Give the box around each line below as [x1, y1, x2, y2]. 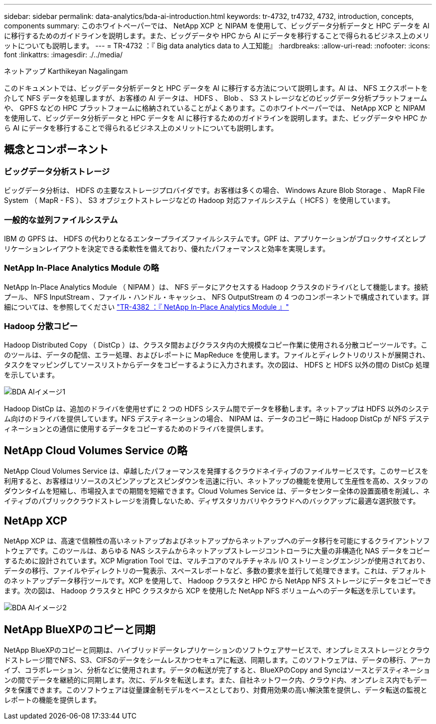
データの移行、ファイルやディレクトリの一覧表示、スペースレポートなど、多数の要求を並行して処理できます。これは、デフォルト [4, 566, 427, 575]
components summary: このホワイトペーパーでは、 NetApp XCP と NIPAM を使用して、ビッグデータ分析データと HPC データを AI [4, 21, 430, 30]
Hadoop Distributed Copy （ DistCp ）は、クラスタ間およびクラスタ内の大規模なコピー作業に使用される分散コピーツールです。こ [4, 341, 428, 350]
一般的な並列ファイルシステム [4, 214, 118, 225]
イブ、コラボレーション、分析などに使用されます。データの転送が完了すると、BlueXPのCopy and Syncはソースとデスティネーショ [4, 666, 431, 674]
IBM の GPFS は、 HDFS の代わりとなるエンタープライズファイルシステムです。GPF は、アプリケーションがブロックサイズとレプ [4, 234, 426, 243]
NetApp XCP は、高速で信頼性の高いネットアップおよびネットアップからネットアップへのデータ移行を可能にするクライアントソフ [4, 537, 430, 545]
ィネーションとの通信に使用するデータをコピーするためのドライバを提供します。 [4, 424, 268, 433]
